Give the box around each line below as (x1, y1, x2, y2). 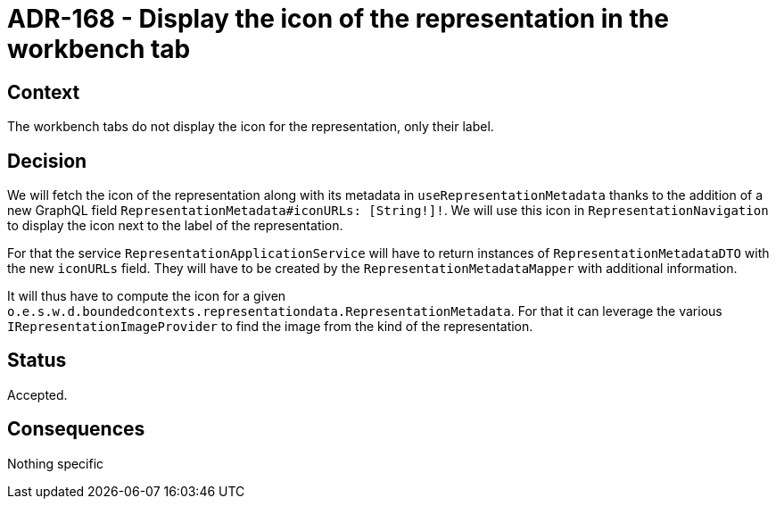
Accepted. (7, 386, 68, 402)
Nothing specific (7, 455, 104, 471)
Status (7, 349, 67, 372)
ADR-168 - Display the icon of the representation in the (7, 4, 669, 34)
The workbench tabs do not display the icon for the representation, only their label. (7, 119, 494, 135)
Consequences (7, 418, 145, 441)
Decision (7, 149, 87, 172)
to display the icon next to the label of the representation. (7, 218, 343, 234)
